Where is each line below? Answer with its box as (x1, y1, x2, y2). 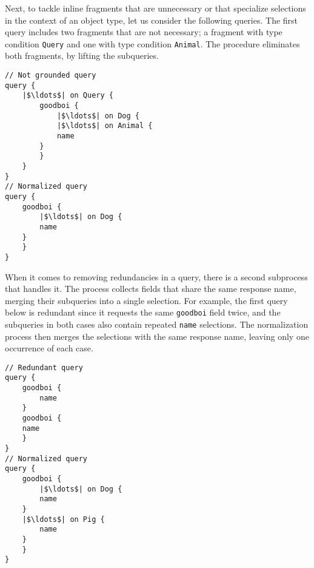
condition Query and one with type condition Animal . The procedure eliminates (5, 37, 300, 50)
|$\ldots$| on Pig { (22, 515, 105, 524)
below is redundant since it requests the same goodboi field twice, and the (5, 306, 281, 319)
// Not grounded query (5, 71, 96, 80)
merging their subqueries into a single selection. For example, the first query (5, 294, 288, 306)
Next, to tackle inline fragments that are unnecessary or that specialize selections (5, 2, 306, 14)
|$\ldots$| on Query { (22, 91, 113, 100)
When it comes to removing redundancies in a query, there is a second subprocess (5, 270, 308, 283)
